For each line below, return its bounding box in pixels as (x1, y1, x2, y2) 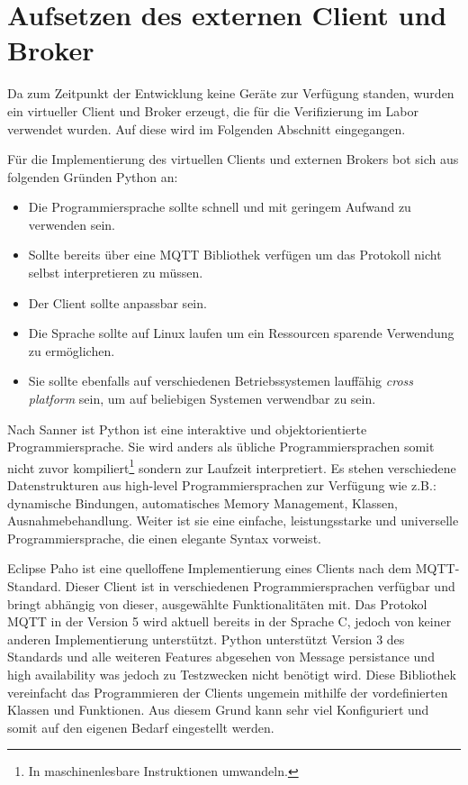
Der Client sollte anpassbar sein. (28, 293, 207, 312)
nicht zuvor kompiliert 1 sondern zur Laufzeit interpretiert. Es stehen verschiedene (7, 455, 456, 477)
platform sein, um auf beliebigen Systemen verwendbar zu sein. (28, 389, 376, 408)
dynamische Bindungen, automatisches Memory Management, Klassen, (7, 493, 398, 512)
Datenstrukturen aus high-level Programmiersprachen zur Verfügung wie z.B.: (7, 476, 436, 495)
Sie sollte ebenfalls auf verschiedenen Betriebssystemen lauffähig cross (28, 371, 414, 390)
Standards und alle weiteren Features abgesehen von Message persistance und (7, 647, 435, 666)
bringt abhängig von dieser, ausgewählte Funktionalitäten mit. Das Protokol (7, 594, 427, 613)
